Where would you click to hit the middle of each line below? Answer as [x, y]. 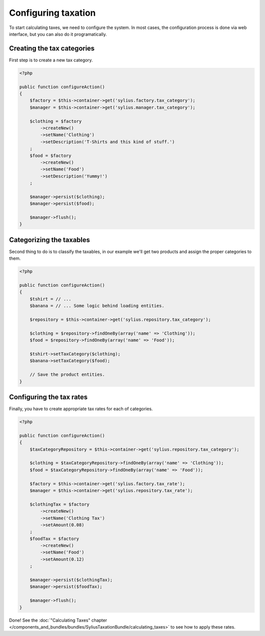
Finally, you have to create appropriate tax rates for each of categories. [81, 409]
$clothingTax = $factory [60, 504]
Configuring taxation [52, 13]
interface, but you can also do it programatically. [58, 34]
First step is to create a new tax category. [51, 60]
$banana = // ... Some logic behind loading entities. [97, 306]
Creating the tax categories [52, 48]
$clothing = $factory [56, 121]
